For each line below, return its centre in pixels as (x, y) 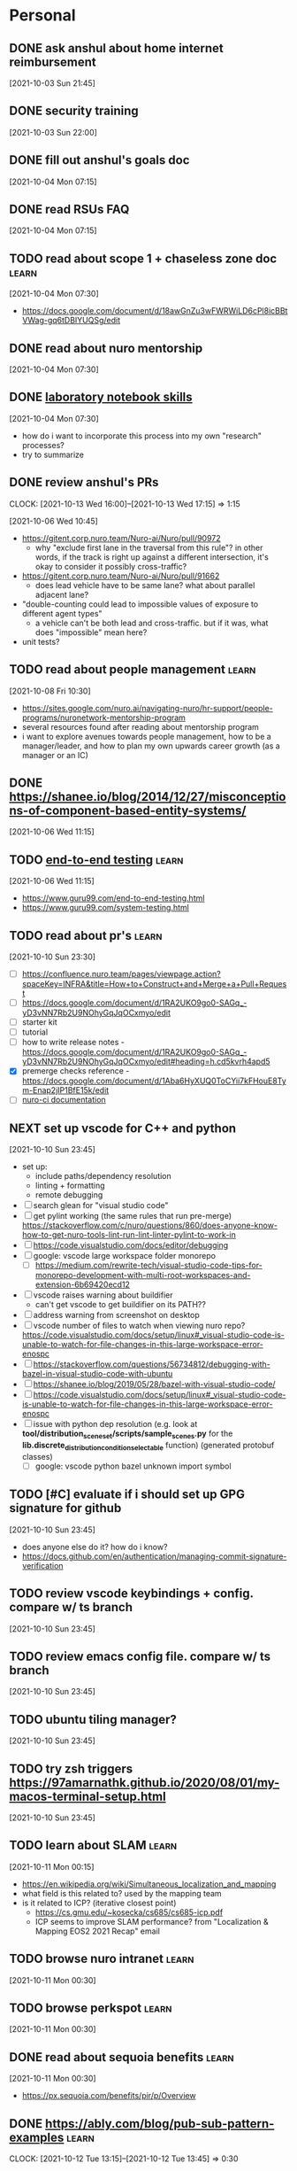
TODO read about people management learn (133, 670)
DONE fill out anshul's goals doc (99, 160)
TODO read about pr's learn (86, 935)
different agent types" (62, 613)
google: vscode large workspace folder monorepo (125, 1256)
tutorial (35, 1032)
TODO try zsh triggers (71, 1768)
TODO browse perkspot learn (91, 2008)
